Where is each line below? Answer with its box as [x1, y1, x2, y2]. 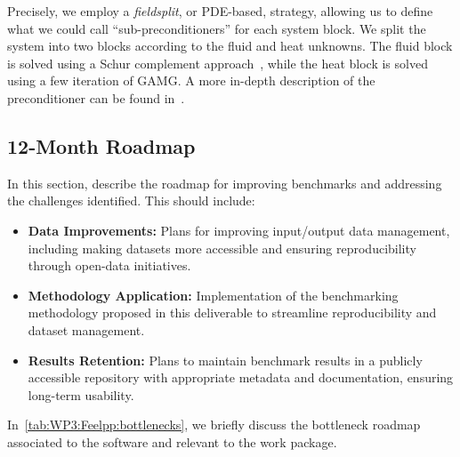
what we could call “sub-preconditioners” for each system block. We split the [7, 19, 426, 37]
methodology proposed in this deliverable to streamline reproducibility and [28, 303, 437, 322]
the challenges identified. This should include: [7, 191, 255, 210]
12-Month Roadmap [7, 132, 196, 159]
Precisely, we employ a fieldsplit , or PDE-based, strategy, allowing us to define [7, 2, 433, 20]
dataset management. [28, 320, 145, 339]
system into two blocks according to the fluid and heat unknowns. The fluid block [7, 36, 453, 55]
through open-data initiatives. [28, 256, 191, 275]
